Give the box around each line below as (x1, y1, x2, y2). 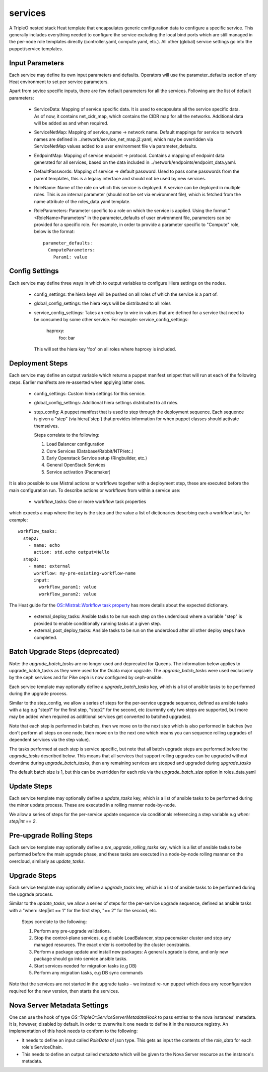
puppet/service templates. (9, 45, 63, 52)
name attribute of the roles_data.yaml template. (34, 198, 131, 204)
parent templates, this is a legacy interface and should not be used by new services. (34, 175, 206, 181)
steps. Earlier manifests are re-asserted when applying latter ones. (9, 379, 146, 385)
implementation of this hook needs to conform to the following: (9, 1028, 138, 1034)
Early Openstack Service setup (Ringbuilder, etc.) (46, 455, 147, 461)
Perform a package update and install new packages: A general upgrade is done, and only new (34, 949, 228, 954)
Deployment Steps (9, 359, 68, 368)
